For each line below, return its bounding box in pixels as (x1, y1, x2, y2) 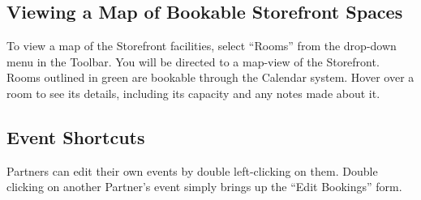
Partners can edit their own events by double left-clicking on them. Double (6, 162, 378, 179)
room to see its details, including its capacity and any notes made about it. (6, 84, 380, 101)
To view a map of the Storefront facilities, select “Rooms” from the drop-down (6, 37, 397, 54)
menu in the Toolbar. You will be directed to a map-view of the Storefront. (6, 53, 380, 70)
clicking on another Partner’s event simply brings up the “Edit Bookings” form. (6, 178, 402, 195)
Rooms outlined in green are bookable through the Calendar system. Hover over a (6, 69, 415, 86)
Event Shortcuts (6, 124, 145, 149)
